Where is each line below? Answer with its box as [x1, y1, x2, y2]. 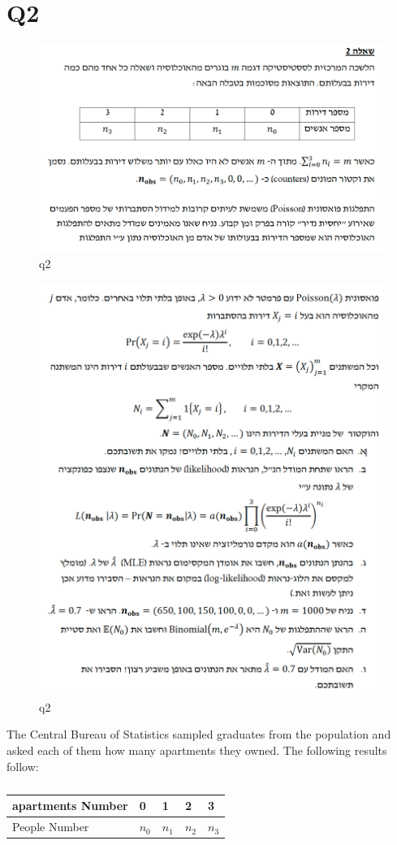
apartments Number [12, 797, 128, 814]
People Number [12, 818, 89, 835]
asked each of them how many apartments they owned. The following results [6, 742, 387, 759]
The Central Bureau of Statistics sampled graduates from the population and [6, 726, 391, 743]
